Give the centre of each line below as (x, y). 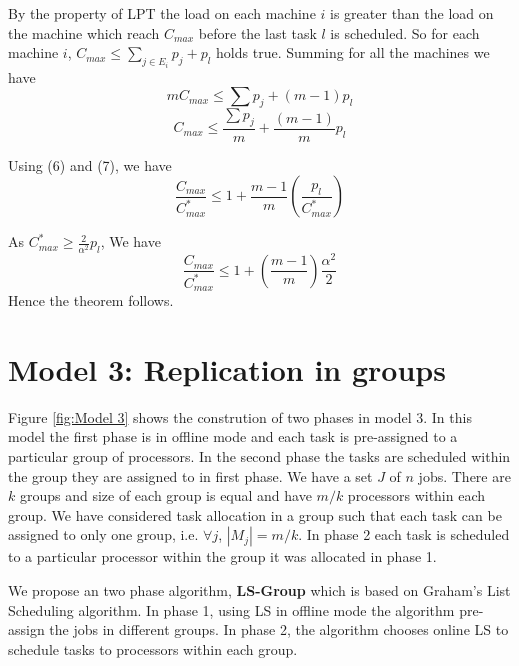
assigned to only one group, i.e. (103, 534)
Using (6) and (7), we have (90, 164)
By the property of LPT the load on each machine (162, 13)
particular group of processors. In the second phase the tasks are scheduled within (259, 456)
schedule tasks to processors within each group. (153, 648)
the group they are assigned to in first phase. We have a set (190, 475)
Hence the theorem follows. (91, 300)
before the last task (257, 32)
